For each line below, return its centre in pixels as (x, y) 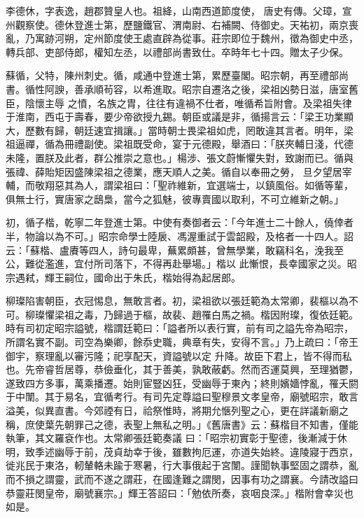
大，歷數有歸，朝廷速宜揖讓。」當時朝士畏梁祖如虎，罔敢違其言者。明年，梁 (180, 130)
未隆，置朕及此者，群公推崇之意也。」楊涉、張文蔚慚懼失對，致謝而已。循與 (180, 157)
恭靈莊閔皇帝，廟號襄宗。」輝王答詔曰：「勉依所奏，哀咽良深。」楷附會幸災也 (180, 492)
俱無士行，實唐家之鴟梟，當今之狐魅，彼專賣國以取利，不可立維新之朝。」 (175, 198)
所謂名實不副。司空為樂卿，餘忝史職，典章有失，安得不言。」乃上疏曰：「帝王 (182, 342)
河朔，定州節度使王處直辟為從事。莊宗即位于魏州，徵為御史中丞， (206, 38)
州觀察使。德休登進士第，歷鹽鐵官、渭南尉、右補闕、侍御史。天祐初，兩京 (177, 24)
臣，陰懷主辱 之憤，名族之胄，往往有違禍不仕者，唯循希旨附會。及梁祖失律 (179, 103)
